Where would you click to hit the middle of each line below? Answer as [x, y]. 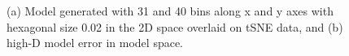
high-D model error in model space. [95, 43]
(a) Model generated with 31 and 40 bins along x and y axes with [170, 11]
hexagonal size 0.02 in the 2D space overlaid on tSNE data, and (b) [175, 26]
